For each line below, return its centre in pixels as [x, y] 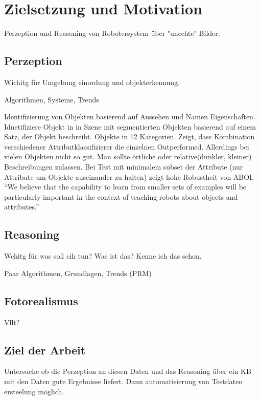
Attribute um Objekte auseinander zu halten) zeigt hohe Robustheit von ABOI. [129, 176]
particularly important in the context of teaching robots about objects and [121, 196]
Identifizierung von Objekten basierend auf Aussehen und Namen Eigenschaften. [130, 117]
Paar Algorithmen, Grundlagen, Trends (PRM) [78, 273]
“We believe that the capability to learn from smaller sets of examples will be [125, 187]
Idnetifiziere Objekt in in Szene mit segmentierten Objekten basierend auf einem [130, 126]
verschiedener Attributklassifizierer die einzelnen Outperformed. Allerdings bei [127, 146]
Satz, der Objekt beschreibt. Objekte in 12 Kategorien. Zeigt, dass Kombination [129, 136]
